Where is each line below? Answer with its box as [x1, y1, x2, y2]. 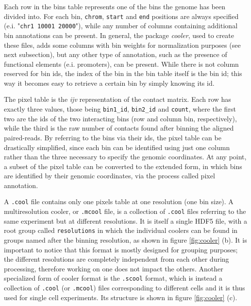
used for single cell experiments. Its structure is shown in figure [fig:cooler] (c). [4, 292, 237, 302]
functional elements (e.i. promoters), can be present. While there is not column [4, 58, 239, 69]
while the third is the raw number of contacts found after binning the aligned [4, 123, 234, 133]
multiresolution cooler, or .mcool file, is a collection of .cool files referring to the [4, 206, 246, 216]
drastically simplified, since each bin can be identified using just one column [4, 142, 230, 152]
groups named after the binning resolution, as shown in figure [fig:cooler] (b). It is [4, 235, 247, 245]
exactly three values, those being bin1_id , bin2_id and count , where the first [4, 104, 236, 114]
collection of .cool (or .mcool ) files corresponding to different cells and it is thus [4, 283, 245, 293]
